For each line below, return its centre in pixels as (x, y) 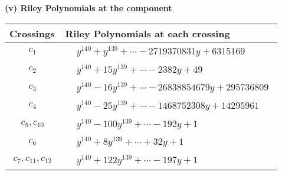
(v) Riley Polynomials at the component (88, 8)
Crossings (32, 33)
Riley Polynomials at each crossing (147, 33)
